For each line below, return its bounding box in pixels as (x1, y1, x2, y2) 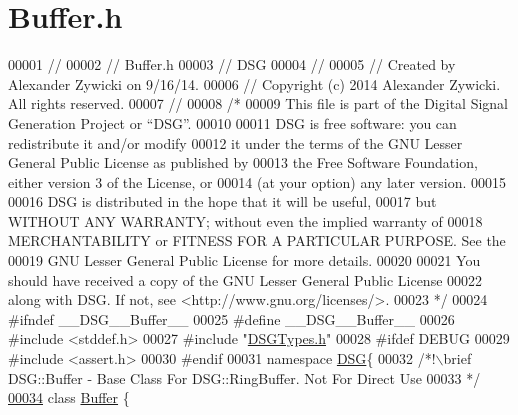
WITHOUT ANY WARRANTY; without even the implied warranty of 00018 (8, 210, 483, 231)
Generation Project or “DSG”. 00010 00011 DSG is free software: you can (8, 112, 457, 133)
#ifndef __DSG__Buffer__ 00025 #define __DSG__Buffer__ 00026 (8, 308, 455, 329)
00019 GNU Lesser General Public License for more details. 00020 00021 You (8, 250, 481, 271)
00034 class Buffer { (8, 387, 130, 408)
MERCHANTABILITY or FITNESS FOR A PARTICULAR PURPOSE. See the (8, 230, 506, 251)
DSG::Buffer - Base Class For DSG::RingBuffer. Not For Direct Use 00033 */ (8, 367, 481, 388)
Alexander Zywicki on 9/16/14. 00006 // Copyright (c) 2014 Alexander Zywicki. (8, 73, 501, 94)
